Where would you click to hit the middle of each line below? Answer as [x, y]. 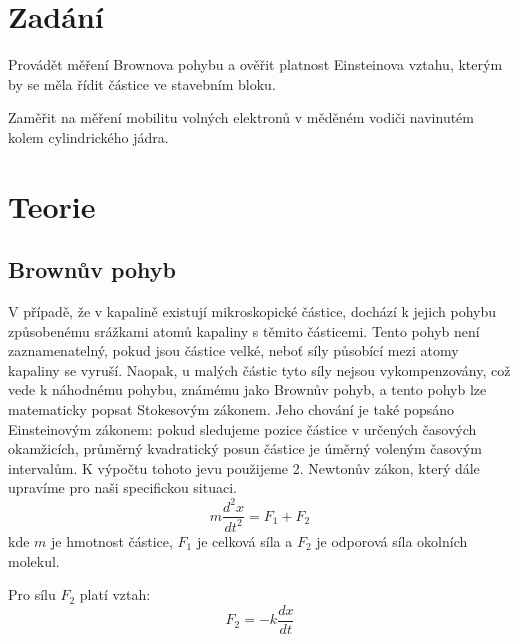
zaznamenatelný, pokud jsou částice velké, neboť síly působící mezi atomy [233, 350]
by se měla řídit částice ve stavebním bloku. [142, 83]
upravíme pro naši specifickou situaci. [122, 487]
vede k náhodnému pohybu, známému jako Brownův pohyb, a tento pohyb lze [247, 389]
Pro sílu [32, 594]
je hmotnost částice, [112, 540]
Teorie [52, 205]
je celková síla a [244, 540]
